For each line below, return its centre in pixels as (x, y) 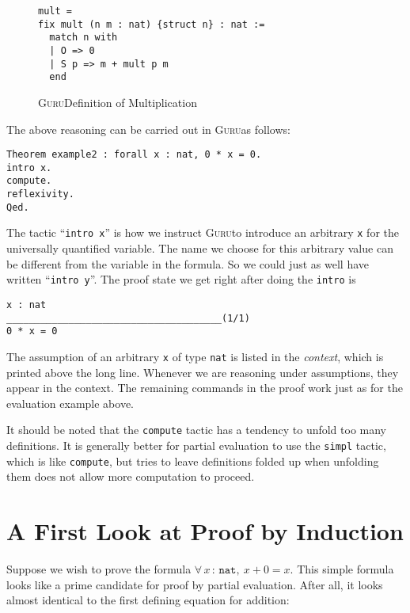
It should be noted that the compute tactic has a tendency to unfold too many (197, 430)
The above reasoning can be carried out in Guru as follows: (148, 129)
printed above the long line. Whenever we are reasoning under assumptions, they (203, 372)
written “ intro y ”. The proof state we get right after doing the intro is (181, 279)
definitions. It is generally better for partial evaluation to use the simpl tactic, (196, 445)
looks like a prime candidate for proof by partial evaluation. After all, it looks (195, 584)
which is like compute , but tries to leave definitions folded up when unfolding (193, 461)
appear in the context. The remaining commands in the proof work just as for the (205, 388)
